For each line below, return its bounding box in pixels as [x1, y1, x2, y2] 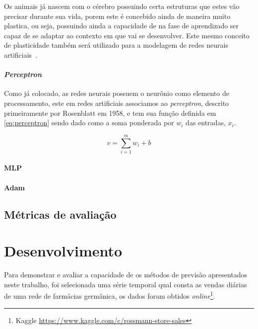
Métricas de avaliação [4, 206, 117, 222]
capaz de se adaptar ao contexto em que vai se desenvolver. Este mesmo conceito [4, 30, 250, 40]
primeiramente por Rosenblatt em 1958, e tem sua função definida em [4, 107, 216, 118]
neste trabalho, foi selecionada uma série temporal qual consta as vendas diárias [4, 279, 247, 289]
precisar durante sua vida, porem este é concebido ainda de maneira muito [4, 10, 231, 21]
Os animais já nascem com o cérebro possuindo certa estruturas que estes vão [4, 1, 240, 11]
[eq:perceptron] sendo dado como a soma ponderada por [4, 117, 174, 128]
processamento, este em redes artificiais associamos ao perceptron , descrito [4, 97, 229, 108]
